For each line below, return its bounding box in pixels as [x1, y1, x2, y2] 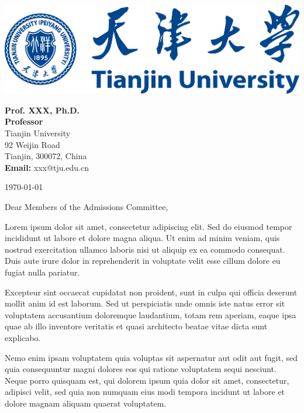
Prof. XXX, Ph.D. [5, 104, 80, 116]
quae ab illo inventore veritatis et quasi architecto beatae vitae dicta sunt [5, 320, 268, 332]
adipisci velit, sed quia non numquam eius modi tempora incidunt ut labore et [5, 386, 285, 398]
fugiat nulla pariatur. [5, 266, 80, 278]
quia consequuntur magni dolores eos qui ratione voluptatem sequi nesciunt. [5, 363, 277, 375]
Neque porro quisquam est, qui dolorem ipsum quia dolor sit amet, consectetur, [5, 374, 289, 386]
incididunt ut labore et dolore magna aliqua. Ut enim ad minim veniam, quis [5, 232, 280, 244]
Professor [5, 115, 43, 128]
